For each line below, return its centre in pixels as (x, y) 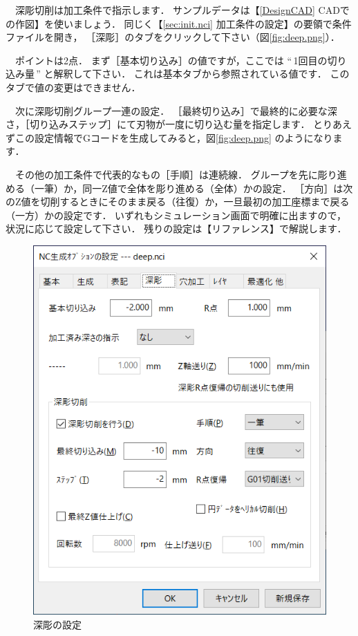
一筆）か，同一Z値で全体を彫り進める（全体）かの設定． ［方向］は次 (194, 188)
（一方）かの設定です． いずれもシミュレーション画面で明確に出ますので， (176, 215)
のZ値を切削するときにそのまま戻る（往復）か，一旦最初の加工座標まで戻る (178, 202)
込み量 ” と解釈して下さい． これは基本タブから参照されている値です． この (178, 74)
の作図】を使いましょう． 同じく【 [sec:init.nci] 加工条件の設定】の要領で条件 (179, 23)
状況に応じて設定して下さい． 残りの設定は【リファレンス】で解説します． (176, 228)
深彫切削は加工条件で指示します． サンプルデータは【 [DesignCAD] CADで (182, 10)
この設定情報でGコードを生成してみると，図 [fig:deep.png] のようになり (174, 137)
